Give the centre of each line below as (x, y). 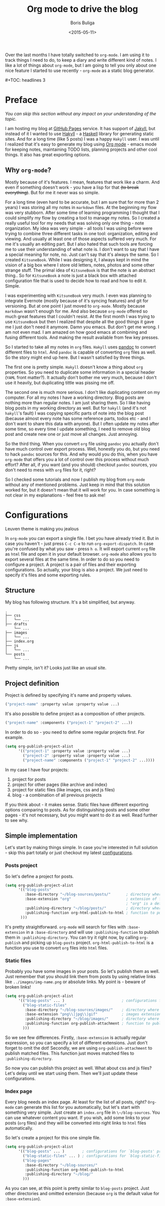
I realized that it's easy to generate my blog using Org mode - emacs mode (81, 144)
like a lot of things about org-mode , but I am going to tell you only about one (81, 65)
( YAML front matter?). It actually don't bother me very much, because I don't (81, 377)
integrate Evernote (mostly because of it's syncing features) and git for (77, 301)
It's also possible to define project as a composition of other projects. (75, 714)
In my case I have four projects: (37, 770)
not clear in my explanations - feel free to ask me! (55, 495)
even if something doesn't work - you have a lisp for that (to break (72, 187)
